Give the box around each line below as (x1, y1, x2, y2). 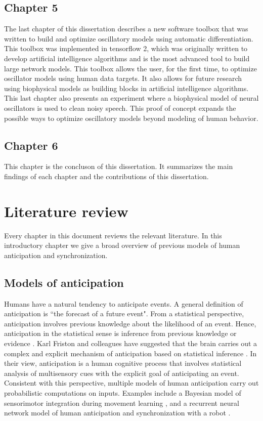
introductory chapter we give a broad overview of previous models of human (4, 240, 240, 250)
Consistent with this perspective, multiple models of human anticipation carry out (4, 377, 259, 388)
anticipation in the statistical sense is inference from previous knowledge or (4, 328, 237, 339)
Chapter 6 (4, 137, 58, 153)
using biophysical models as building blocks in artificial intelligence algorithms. (4, 82, 249, 93)
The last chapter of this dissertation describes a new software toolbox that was (4, 23, 248, 34)
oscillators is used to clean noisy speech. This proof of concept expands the (4, 102, 236, 113)
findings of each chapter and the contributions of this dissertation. (4, 171, 209, 181)
